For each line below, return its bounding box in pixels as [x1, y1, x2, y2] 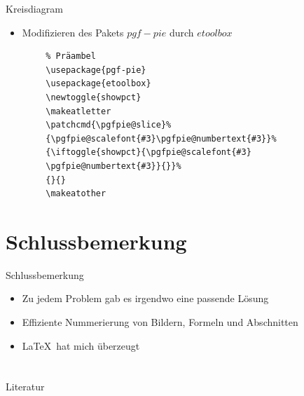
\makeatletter [46, 106, 111, 116]
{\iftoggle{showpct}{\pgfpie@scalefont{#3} [46, 147, 251, 158]
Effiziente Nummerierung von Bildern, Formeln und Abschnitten [22, 315, 298, 329]
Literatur [6, 379, 45, 394]
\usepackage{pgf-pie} [46, 64, 146, 75]
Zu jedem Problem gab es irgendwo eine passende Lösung [22, 291, 269, 306]
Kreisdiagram [6, 1, 63, 15]
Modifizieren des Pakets [22, 25, 124, 39]
